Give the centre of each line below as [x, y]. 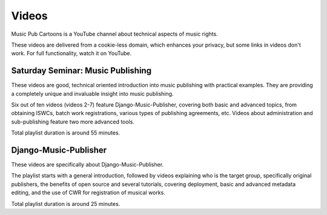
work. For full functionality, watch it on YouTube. [71, 53]
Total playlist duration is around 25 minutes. [66, 203]
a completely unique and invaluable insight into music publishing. [92, 93]
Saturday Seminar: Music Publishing [81, 71]
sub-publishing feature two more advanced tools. [73, 122]
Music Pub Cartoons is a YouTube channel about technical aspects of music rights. [114, 34]
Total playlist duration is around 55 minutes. [66, 133]
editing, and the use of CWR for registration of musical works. [88, 193]
